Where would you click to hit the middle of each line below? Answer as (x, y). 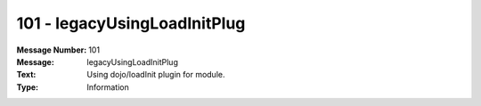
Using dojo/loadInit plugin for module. (156, 75)
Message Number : (52, 50)
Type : (28, 87)
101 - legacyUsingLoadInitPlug (131, 23)
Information (108, 87)
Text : (26, 75)
